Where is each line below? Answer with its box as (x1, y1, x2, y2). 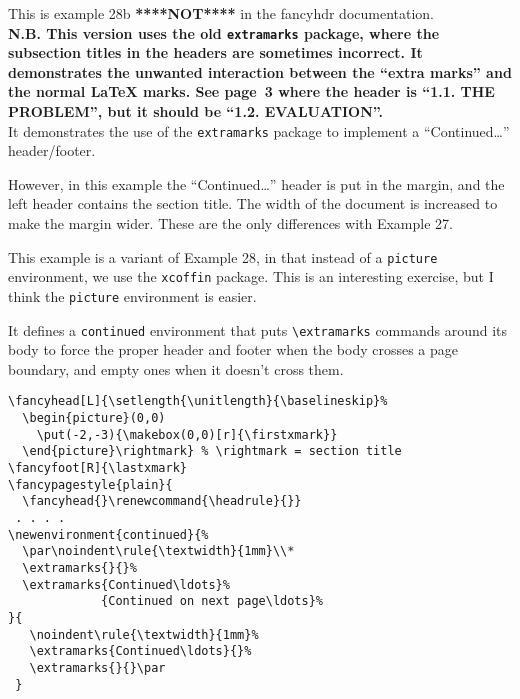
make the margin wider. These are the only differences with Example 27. (8, 213, 453, 234)
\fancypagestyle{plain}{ (8, 477, 173, 492)
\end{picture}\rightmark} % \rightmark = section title (22, 444, 402, 459)
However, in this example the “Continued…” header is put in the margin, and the (8, 173, 505, 194)
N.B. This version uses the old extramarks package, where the (8, 22, 440, 43)
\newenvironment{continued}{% (8, 527, 209, 542)
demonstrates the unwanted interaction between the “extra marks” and (8, 61, 512, 82)
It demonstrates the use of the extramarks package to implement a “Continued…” (8, 120, 510, 141)
